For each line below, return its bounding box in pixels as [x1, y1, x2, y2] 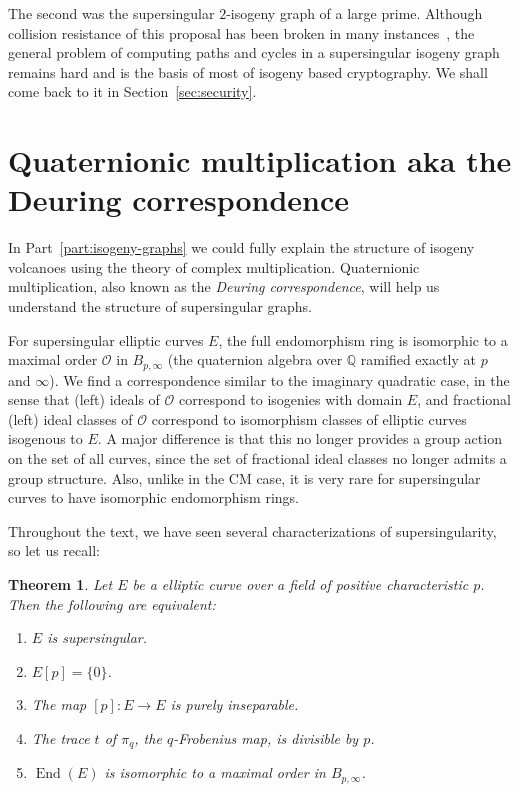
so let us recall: [8, 540, 100, 561]
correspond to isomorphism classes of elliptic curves [151, 408, 467, 429]
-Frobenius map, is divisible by [173, 728, 359, 749]
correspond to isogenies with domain [179, 389, 403, 410]
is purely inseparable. [170, 694, 299, 715]
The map [31, 694, 87, 715]
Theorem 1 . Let [8, 574, 113, 595]
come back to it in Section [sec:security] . [8, 81, 257, 102]
